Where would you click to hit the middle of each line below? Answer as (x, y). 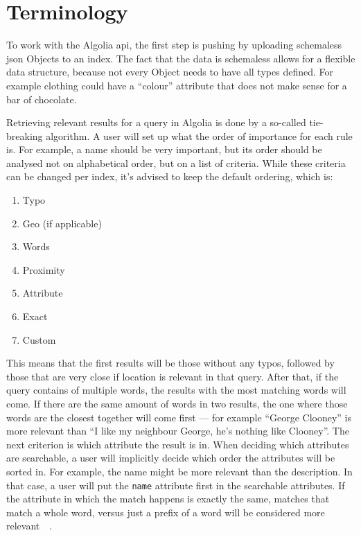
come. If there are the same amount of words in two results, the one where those (177, 403)
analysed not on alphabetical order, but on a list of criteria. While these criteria (176, 163)
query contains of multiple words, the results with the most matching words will (176, 390)
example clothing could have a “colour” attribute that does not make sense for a (177, 85)
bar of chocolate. (42, 99)
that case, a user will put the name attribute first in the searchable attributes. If (176, 485)
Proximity (44, 269)
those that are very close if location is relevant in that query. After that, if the (173, 376)
